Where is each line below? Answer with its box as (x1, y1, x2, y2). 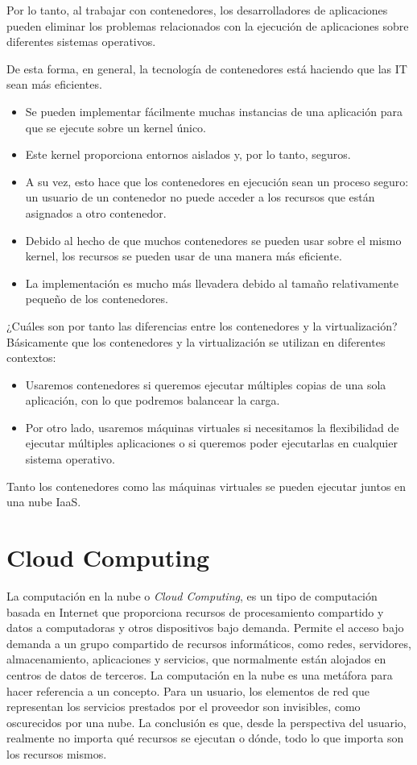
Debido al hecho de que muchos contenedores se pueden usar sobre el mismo (25, 231, 402, 248)
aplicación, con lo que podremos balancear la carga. (25, 392, 280, 409)
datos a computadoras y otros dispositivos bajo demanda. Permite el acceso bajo (6, 619, 404, 636)
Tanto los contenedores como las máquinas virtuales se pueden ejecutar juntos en (6, 477, 407, 494)
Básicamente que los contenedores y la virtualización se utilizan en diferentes (6, 333, 386, 350)
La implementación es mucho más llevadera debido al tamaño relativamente (25, 274, 398, 291)
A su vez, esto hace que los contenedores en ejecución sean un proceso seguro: (25, 173, 409, 189)
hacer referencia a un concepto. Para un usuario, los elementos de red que (6, 682, 370, 699)
